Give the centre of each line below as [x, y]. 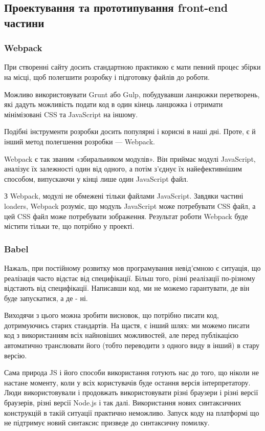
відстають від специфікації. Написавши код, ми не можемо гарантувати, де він [127, 288]
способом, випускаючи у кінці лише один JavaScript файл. [96, 178]
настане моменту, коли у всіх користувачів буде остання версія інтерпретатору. [127, 382]
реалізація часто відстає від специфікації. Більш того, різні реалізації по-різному [130, 278]
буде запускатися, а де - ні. [46, 298]
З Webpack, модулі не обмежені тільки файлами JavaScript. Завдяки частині [124, 196]
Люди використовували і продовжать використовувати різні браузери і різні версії [131, 392]
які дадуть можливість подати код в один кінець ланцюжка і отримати [114, 104]
